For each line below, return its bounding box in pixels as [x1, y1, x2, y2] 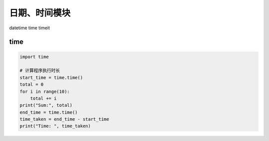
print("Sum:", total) [19, 102, 73, 108]
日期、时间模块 [9, 7, 71, 18]
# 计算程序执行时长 [19, 68, 60, 73]
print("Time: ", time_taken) [19, 123, 91, 129]
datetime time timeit [9, 25, 50, 31]
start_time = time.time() [19, 74, 83, 80]
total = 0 [19, 82, 44, 87]
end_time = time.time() [19, 109, 78, 115]
